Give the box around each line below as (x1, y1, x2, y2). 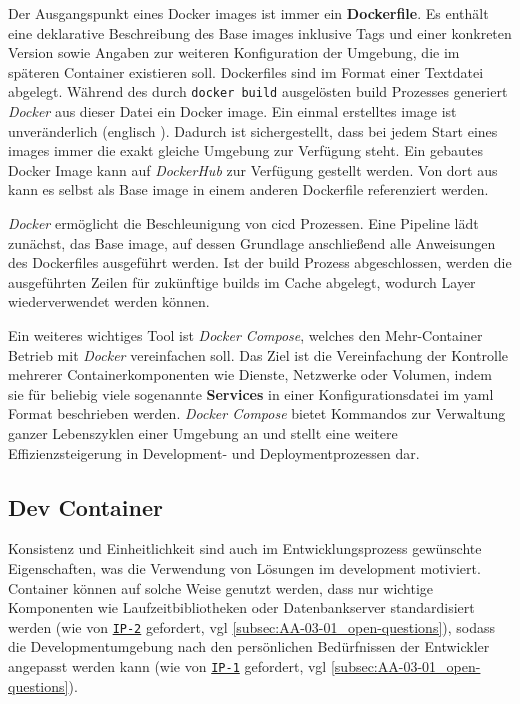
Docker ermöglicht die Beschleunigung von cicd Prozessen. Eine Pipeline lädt (8, 213, 479, 233)
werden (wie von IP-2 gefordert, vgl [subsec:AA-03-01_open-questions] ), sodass (8, 616, 496, 637)
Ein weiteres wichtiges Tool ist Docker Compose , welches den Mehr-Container (8, 324, 483, 345)
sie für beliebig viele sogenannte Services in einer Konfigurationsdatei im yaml (8, 383, 494, 404)
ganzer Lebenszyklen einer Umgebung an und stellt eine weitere (8, 422, 398, 443)
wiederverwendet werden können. (8, 291, 210, 312)
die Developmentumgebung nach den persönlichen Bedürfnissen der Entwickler (8, 636, 490, 657)
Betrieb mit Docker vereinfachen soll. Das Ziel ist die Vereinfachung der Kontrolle (8, 344, 508, 365)
